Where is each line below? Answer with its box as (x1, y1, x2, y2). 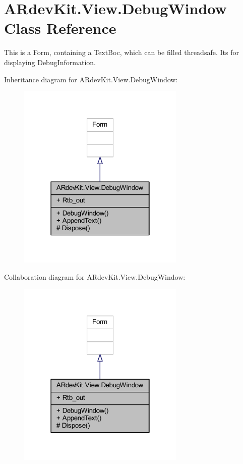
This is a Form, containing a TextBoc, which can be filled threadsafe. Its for (4, 47, 239, 58)
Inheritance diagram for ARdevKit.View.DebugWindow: (4, 74, 178, 84)
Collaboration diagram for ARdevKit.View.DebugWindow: (4, 271, 186, 282)
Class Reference (4, 18, 116, 38)
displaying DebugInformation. (4, 57, 96, 67)
